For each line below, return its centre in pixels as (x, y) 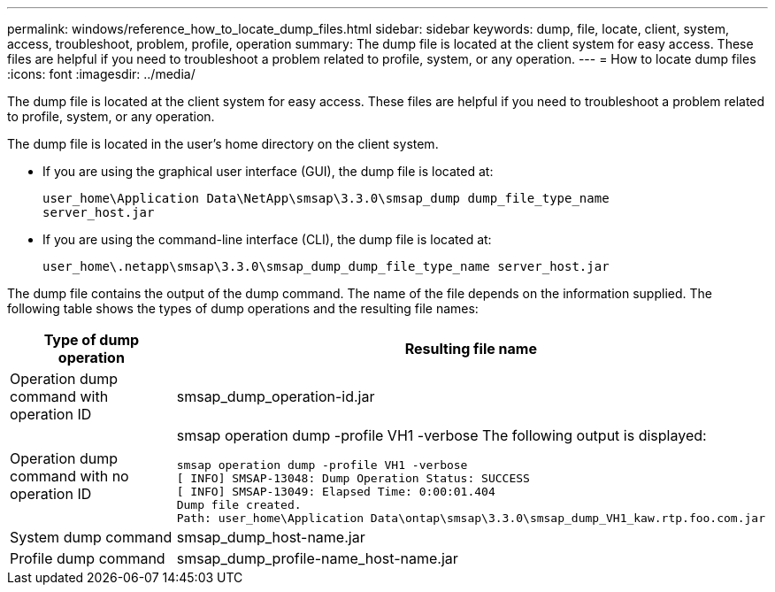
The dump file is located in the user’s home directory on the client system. (223, 144)
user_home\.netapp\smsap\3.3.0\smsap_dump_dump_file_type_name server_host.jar (326, 266)
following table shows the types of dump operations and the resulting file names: (243, 308)
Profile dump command (88, 558)
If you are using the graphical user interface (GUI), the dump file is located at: (268, 171)
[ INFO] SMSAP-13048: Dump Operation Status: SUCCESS (353, 478)
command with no (69, 476)
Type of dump (92, 340)
